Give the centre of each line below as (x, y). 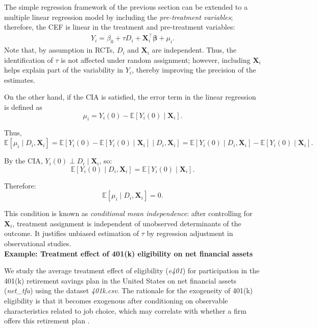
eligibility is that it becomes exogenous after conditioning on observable (116, 300)
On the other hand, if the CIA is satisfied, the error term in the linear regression (130, 97)
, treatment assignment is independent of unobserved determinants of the (127, 223)
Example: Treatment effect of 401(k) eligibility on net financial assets (129, 253)
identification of (29, 60)
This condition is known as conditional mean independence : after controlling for (128, 213)
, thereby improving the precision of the (194, 70)
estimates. (20, 79)
